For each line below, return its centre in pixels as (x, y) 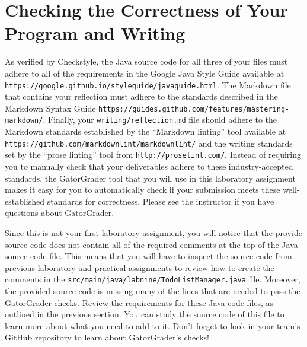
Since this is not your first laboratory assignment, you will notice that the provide (153, 232)
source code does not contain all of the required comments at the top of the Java (151, 244)
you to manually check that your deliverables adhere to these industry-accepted (149, 166)
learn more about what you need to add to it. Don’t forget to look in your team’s (153, 325)
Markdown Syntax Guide (50, 108)
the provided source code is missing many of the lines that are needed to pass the (153, 290)
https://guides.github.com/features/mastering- (194, 109)
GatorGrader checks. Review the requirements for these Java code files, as (139, 302)
